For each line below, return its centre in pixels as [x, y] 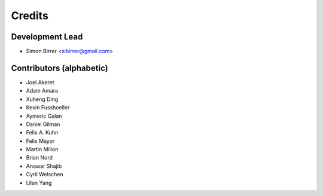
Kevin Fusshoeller [48, 108]
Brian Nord [39, 158]
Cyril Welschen [45, 174]
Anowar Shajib [44, 166]
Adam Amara [42, 91]
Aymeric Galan [44, 116]
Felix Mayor [40, 141]
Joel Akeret [40, 82]
